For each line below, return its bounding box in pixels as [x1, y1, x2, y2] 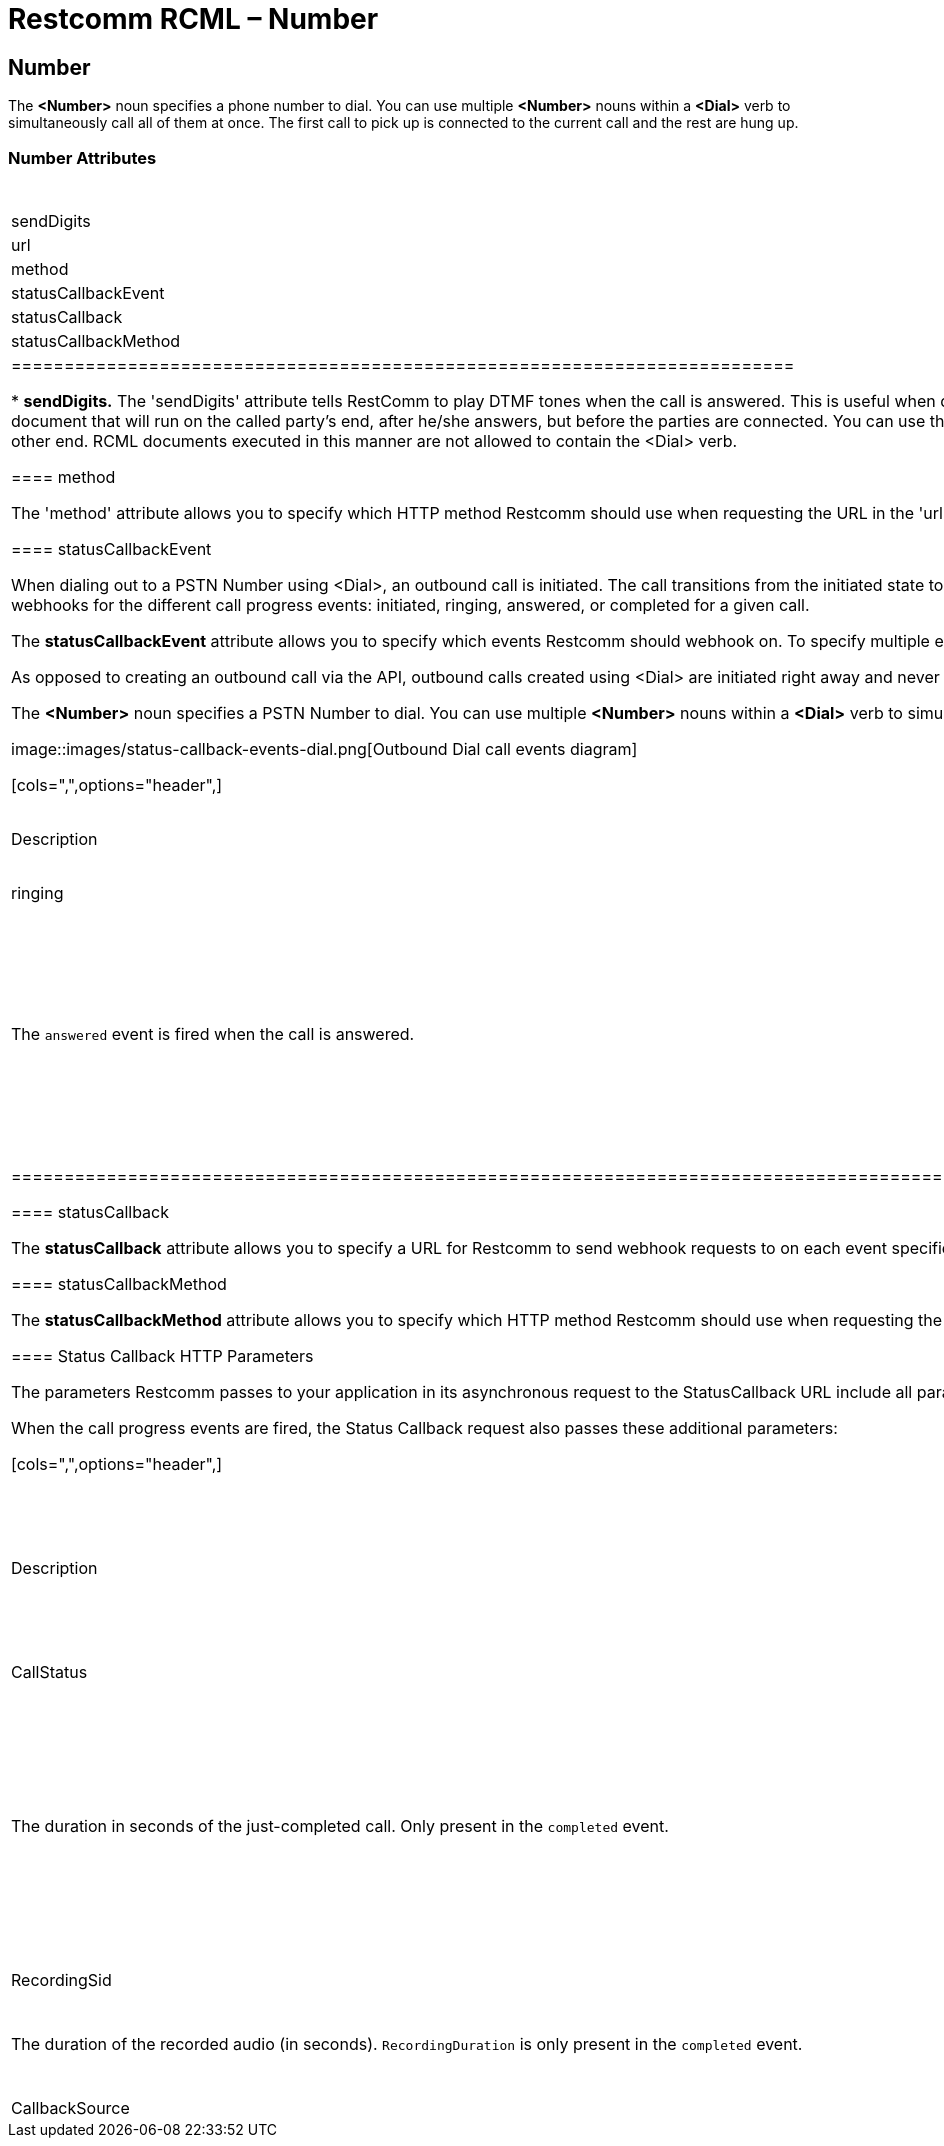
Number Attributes [8, 147, 157, 168]
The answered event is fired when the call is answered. [11, 1024, 415, 1045]
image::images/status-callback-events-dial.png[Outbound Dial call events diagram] [11, 738, 638, 759]
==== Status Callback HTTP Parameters [11, 1345, 314, 1366]
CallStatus [11, 1661, 88, 1682]
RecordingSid [11, 1969, 112, 1990]
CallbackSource [11, 2097, 130, 2118]
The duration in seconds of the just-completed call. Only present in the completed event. [11, 1815, 669, 1836]
